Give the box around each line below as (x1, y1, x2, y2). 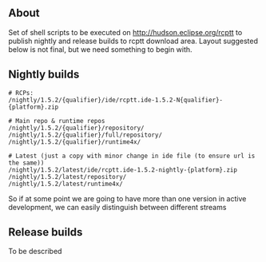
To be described (8, 247, 62, 256)
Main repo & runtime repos (15, 117, 105, 125)
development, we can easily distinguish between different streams (8, 202, 227, 212)
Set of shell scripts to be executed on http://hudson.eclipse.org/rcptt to (8, 27, 243, 37)
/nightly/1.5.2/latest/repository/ (8, 173, 127, 181)
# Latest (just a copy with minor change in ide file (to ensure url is (8, 152, 256, 160)
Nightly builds (8, 68, 80, 81)
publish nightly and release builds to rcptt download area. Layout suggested (8, 36, 258, 46)
